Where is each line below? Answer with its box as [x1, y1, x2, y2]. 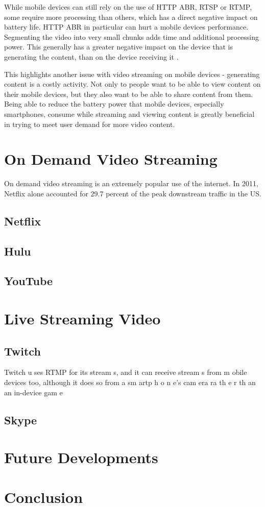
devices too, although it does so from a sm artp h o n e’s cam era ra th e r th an [4, 376, 256, 387]
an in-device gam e [4, 387, 63, 397]
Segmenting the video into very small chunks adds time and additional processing [4, 31, 259, 42]
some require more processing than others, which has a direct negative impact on [4, 11, 258, 22]
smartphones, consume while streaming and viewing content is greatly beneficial [4, 108, 255, 119]
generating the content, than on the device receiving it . [4, 51, 179, 62]
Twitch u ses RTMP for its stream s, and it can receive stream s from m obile [4, 367, 247, 377]
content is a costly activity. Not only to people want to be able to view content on [4, 79, 261, 89]
